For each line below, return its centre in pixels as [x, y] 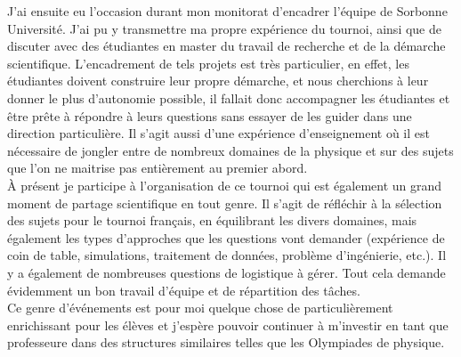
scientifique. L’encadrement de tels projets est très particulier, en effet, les [208, 63]
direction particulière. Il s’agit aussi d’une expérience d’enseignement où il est [218, 133]
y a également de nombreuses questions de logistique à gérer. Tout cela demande [226, 272]
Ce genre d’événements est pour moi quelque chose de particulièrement [200, 308]
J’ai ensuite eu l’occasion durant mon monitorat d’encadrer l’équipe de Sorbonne [227, 11]
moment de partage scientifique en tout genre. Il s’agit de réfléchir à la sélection [225, 203]
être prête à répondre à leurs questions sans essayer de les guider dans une [210, 115]
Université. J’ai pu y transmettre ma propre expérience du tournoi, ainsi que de [224, 28]
